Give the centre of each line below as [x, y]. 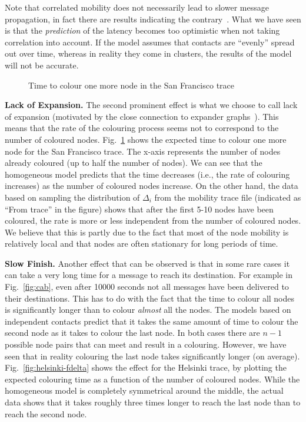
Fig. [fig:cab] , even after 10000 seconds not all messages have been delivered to [147, 287]
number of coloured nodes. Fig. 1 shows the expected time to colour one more [146, 139]
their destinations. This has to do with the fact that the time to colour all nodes [150, 298]
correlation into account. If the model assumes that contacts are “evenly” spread [150, 42]
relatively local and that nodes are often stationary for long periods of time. [142, 243]
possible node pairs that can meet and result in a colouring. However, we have [146, 344]
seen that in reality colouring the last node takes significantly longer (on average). [152, 356]
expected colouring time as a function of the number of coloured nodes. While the [152, 379]
